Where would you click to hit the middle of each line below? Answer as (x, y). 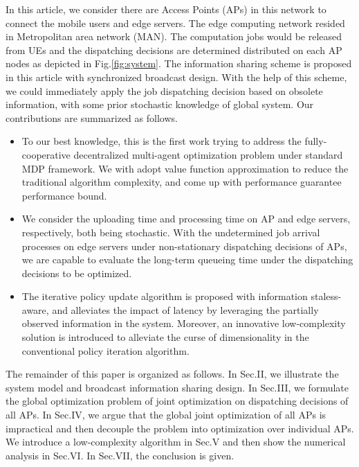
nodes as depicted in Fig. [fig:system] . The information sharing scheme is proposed (179, 63)
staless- (326, 296)
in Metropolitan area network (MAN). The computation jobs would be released (174, 36)
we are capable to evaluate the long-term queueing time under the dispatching (187, 259)
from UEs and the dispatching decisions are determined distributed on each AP (174, 50)
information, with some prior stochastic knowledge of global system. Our (160, 104)
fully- (316, 141)
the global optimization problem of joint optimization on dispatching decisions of (177, 401)
